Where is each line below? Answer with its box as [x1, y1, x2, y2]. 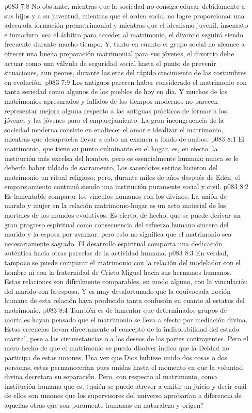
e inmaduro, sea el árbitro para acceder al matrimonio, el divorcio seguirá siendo [4, 29, 243, 39]
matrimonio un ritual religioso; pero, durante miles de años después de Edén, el [4, 172, 240, 182]
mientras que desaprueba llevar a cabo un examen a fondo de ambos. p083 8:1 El [4, 134, 245, 144]
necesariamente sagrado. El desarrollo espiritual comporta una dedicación [4, 238, 222, 248]
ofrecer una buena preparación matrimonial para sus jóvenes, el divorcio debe [4, 48, 234, 58]
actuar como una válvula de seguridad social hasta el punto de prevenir [4, 58, 216, 68]
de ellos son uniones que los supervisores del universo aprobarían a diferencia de [4, 390, 242, 400]
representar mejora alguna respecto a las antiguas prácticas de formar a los [4, 105, 227, 115]
